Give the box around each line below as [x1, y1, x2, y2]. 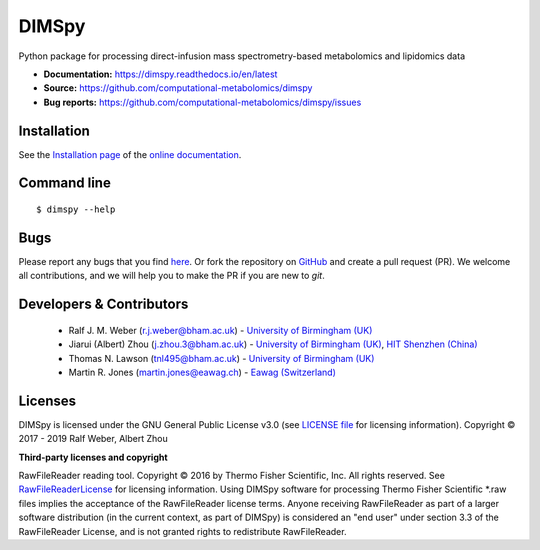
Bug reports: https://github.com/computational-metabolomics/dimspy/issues [43, 96, 362, 108]
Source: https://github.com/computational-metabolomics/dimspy [43, 82, 313, 94]
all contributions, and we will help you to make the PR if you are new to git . [18, 270, 325, 282]
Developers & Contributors [18, 296, 189, 313]
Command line [18, 175, 112, 192]
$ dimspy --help [36, 204, 116, 215]
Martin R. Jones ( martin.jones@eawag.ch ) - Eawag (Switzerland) [68, 366, 337, 378]
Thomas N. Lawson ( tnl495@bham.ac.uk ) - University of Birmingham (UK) [68, 352, 375, 364]
